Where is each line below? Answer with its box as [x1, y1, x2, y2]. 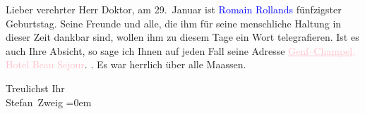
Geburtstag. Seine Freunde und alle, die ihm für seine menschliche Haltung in [6, 15, 342, 30]
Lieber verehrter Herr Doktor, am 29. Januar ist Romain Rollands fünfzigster [6, 2, 342, 16]
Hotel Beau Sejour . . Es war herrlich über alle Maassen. [6, 57, 246, 72]
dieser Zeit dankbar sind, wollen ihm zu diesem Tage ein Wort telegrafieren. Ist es [6, 30, 359, 44]
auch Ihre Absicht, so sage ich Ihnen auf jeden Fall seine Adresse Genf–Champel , [6, 43, 356, 58]
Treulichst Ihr [6, 80, 65, 95]
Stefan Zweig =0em [6, 94, 92, 109]
